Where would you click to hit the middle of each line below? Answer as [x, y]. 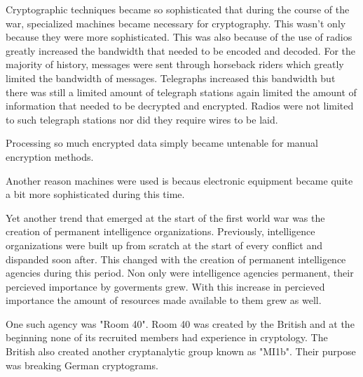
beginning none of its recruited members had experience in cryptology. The [167, 337]
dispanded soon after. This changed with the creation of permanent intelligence [176, 259]
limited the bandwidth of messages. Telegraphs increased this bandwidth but [171, 78]
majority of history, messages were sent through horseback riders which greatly [175, 64]
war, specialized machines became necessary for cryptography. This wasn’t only [176, 23]
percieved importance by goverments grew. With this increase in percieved [165, 286]
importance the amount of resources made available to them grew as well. [164, 300]
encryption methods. [50, 156]
